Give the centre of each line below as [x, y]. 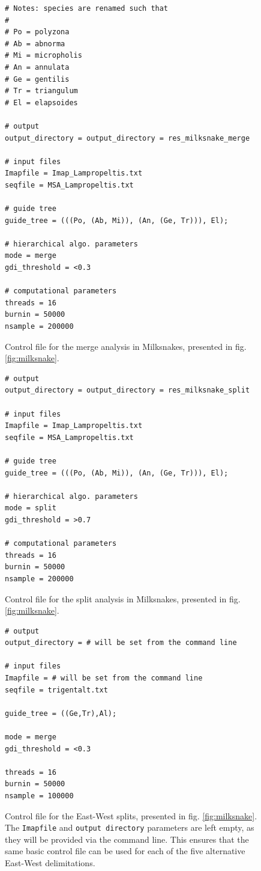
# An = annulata [37, 67]
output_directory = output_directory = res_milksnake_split [127, 390]
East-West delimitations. [50, 863]
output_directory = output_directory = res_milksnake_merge [127, 138]
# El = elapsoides [41, 102]
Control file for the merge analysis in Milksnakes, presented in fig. [126, 346]
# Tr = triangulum [41, 91]
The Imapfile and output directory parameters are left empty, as [130, 827]
